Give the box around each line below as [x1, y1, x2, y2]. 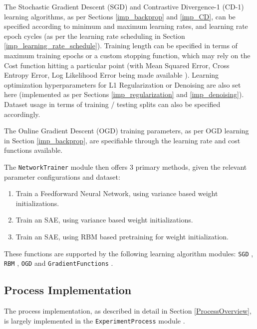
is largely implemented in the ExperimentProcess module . [4, 315, 185, 326]
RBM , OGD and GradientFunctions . [4, 258, 113, 268]
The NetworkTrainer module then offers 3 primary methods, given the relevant [4, 161, 247, 172]
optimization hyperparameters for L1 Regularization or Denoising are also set [4, 79, 241, 90]
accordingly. [4, 109, 40, 119]
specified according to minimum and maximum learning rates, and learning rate [4, 21, 248, 31]
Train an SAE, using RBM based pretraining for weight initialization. [15, 231, 229, 241]
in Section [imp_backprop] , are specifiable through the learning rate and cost [4, 135, 241, 145]
